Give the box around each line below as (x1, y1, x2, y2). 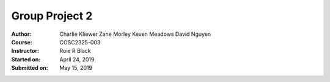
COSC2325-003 (59, 38, 101, 46)
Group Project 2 (11, 9, 93, 22)
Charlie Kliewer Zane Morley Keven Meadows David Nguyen (59, 30, 211, 38)
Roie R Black (59, 47, 91, 55)
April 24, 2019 (59, 55, 95, 63)
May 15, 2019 (59, 64, 93, 72)
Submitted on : (11, 64, 48, 72)
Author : (11, 30, 32, 38)
